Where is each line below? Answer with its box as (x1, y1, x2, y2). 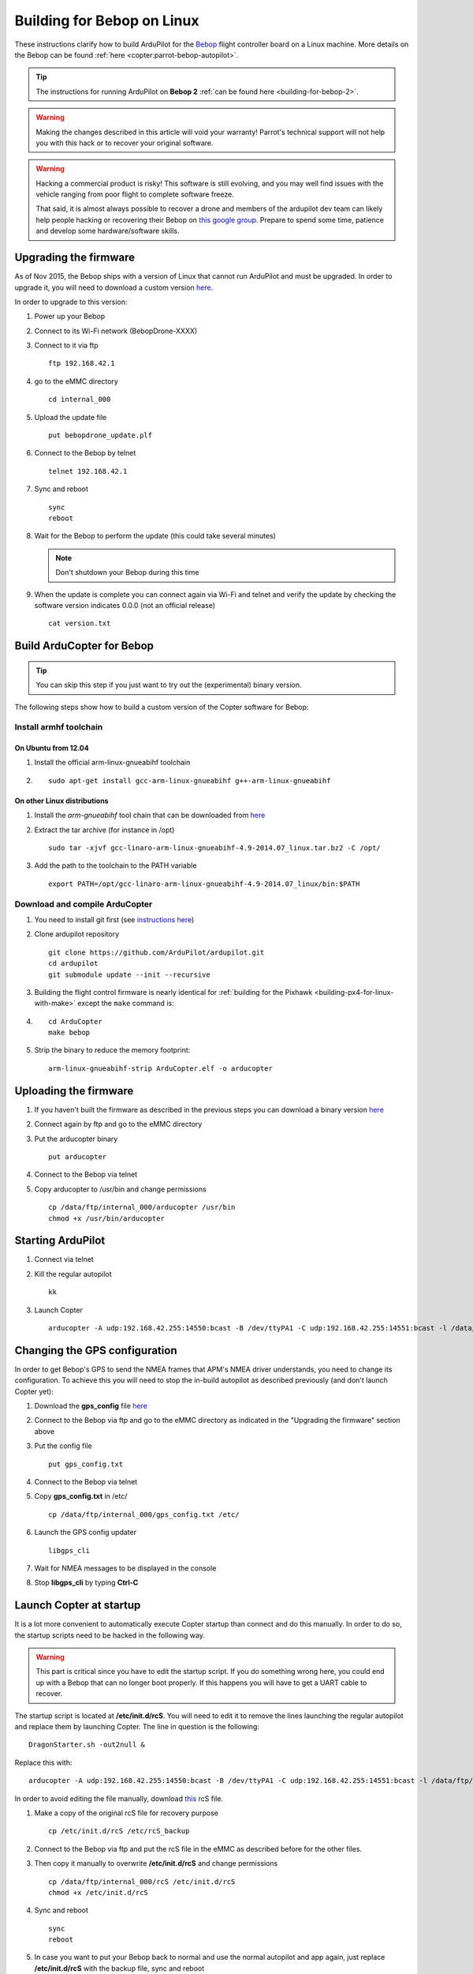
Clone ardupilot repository (34, 929, 120, 939)
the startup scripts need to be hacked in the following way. (14, 1631, 205, 1640)
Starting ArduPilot (14, 1234, 106, 1248)
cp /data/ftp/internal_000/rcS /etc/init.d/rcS (48, 1877, 236, 1886)
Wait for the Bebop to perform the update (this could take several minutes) (34, 531, 276, 541)
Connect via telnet (34, 1255, 94, 1264)
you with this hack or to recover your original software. (35, 138, 214, 148)
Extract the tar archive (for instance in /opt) (34, 825, 175, 835)
